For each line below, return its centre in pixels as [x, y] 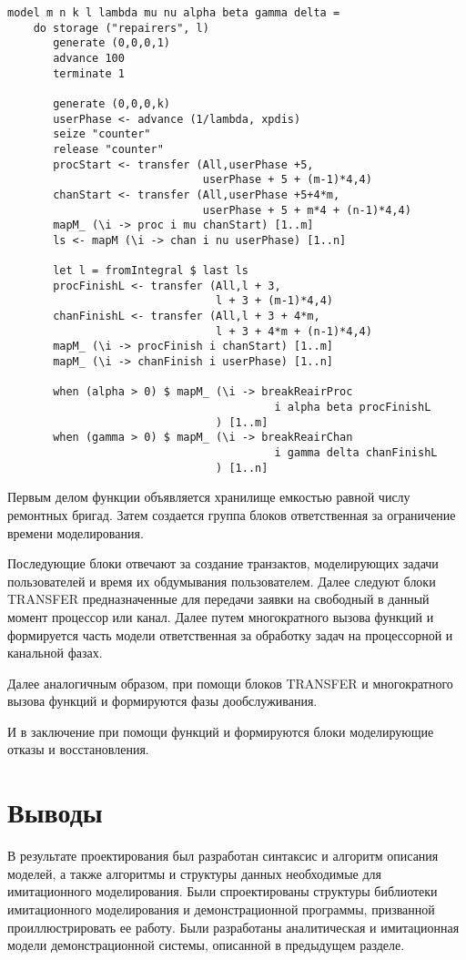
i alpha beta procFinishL [353, 408]
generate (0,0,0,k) [111, 103]
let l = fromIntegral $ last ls [151, 271]
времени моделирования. [76, 532]
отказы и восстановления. [78, 749]
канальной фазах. [55, 653]
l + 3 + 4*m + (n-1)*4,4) [294, 331]
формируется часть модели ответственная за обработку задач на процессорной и [230, 634]
